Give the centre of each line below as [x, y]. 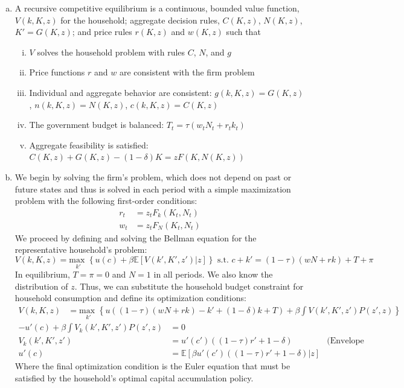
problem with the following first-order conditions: [106, 201]
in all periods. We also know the [213, 274]
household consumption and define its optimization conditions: [130, 298]
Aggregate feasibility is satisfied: [89, 145]
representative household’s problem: [81, 250]
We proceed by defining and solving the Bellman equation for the [136, 237]
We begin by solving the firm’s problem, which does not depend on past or [153, 177]
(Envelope [345, 341]
